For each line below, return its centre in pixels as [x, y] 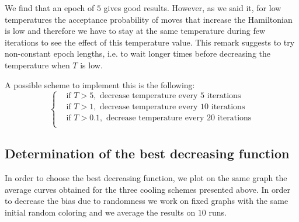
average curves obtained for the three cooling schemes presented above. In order [147, 189]
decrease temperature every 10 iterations [173, 107]
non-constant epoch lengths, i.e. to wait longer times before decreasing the [138, 53]
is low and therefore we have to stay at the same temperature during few [135, 31]
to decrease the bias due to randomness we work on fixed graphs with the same [147, 201]
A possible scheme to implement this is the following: [100, 84]
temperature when [37, 65]
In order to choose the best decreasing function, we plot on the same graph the [146, 177]
